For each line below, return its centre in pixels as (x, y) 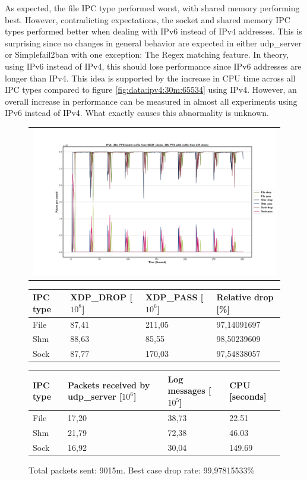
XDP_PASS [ (175, 297)
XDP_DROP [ (101, 297)
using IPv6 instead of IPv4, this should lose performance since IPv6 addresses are (153, 66)
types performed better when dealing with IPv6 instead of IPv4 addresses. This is (153, 31)
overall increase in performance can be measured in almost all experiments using (151, 101)
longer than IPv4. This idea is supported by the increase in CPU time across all (150, 78)
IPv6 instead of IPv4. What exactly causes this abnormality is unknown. (137, 113)
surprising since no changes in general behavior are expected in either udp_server (153, 43)
